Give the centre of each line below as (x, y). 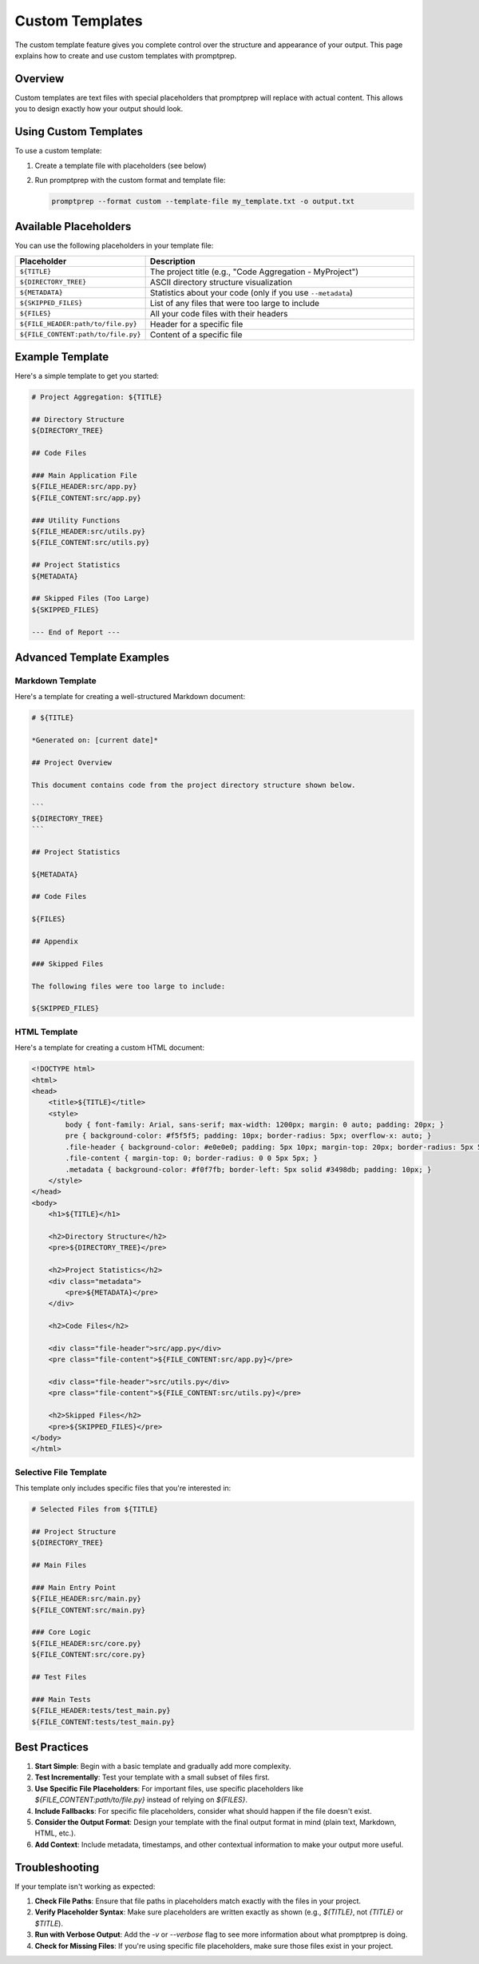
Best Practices (52, 1747)
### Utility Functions (76, 520)
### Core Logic (61, 1632)
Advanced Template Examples (92, 657)
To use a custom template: (58, 151)
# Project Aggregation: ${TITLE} (97, 397)
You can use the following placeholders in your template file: (114, 246)
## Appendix (55, 942)
